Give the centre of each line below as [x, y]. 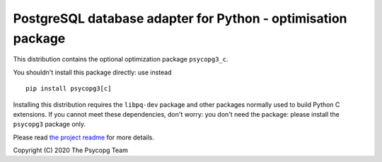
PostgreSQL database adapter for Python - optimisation [180, 18]
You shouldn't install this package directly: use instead [93, 72]
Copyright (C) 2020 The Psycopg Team [71, 150]
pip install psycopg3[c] [69, 89]
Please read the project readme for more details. [84, 137]
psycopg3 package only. [50, 125]
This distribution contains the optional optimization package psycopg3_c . [121, 59]
